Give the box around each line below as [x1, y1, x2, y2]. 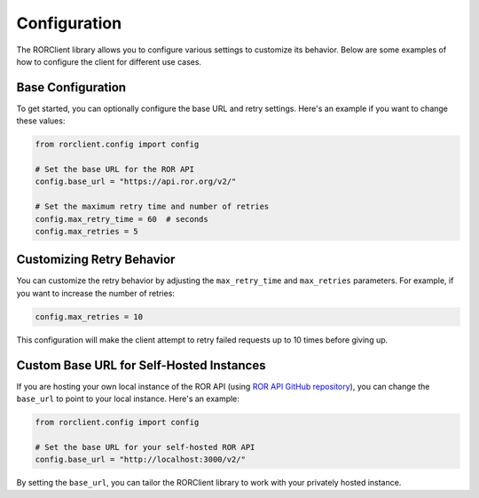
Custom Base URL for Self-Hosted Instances [16, 358, 266, 373]
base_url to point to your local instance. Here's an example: [16, 393, 239, 404]
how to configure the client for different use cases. [16, 56, 202, 67]
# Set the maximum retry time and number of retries [35, 202, 270, 212]
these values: [16, 115, 66, 126]
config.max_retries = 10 [35, 312, 144, 321]
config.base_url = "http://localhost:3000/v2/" [35, 455, 246, 465]
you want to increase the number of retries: [16, 288, 175, 298]
